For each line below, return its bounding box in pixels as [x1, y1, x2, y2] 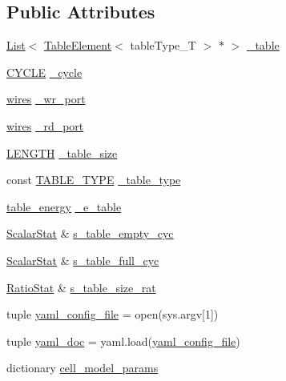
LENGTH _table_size [6, 144, 118, 161]
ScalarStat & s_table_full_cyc [6, 251, 159, 268]
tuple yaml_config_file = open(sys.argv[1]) [6, 306, 219, 323]
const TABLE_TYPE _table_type [6, 171, 181, 188]
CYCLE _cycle [6, 63, 83, 80]
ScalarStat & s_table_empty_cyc [6, 225, 174, 242]
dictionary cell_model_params [6, 359, 159, 376]
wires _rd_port [6, 117, 84, 134]
